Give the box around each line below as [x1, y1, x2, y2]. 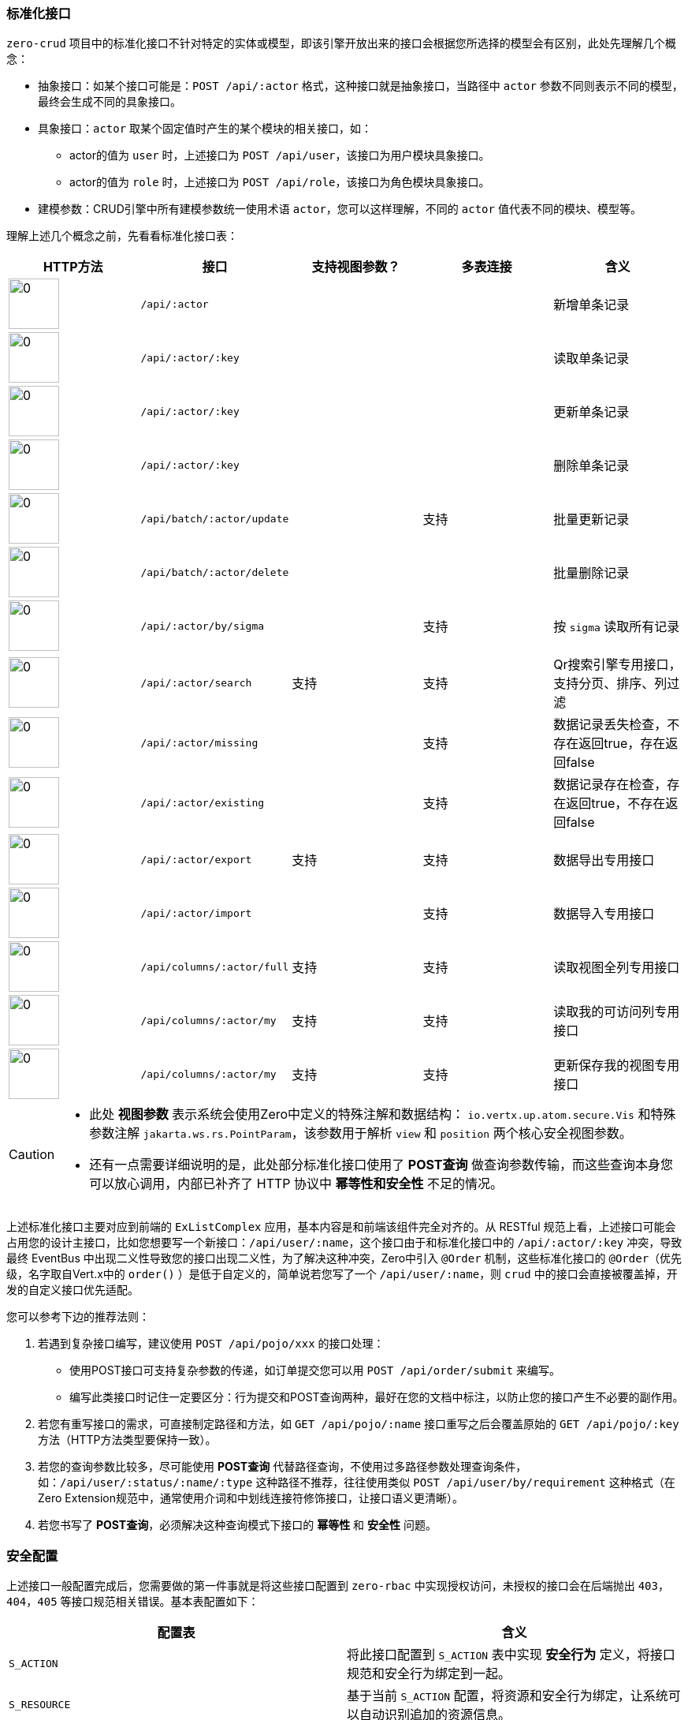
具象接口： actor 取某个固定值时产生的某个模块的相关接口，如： [38, 122, 373, 136]
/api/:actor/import [140, 907, 252, 919]
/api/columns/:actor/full [140, 960, 289, 973]
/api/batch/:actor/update [140, 512, 289, 525]
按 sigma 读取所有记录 [553, 619, 680, 635]
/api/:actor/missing [140, 736, 258, 749]
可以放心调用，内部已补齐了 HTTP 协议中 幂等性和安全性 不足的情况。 [89, 1176, 504, 1192]
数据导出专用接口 [553, 852, 655, 869]
